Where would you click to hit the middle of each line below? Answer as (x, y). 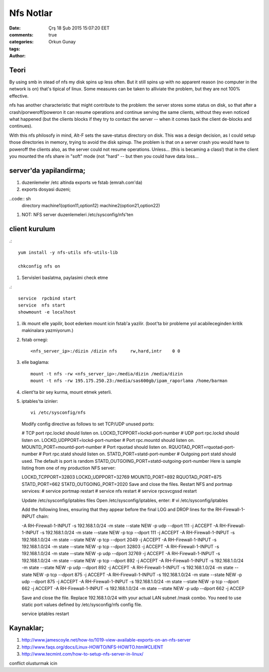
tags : (15, 49)
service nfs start (42, 305)
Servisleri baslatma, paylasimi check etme (65, 278)
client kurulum (32, 229)
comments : (21, 34)
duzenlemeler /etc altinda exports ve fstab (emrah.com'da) (82, 182)
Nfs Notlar (31, 13)
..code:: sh (20, 198)
